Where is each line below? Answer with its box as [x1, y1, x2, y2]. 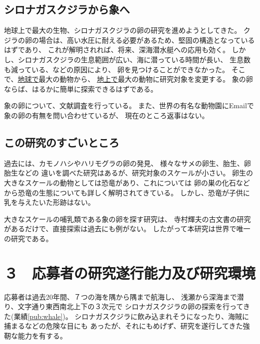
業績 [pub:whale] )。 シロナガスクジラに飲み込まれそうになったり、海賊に [13, 311, 250, 321]
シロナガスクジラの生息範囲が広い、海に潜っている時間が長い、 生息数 [17, 54, 251, 64]
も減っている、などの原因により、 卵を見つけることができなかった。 [4, 64, 230, 74]
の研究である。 [4, 233, 53, 243]
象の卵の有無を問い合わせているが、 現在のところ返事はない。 [4, 110, 209, 120]
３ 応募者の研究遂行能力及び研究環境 [4, 262, 256, 283]
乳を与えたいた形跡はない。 [4, 197, 95, 207]
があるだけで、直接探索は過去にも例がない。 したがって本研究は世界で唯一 [4, 223, 251, 234]
